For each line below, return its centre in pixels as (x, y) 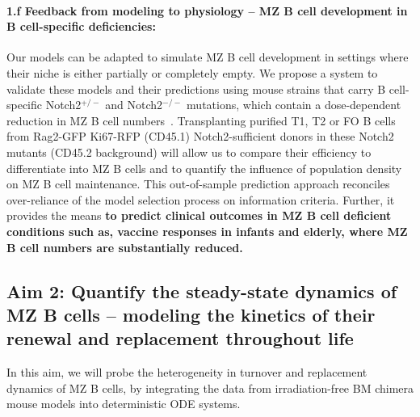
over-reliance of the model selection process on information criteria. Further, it (201, 199)
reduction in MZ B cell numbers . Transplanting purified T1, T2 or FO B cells (201, 120)
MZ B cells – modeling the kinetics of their (191, 314)
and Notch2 (134, 105)
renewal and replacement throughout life (180, 338)
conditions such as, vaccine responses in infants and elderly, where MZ (207, 231)
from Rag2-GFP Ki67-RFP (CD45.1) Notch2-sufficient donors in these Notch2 (200, 136)
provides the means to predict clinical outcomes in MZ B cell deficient (199, 215)
